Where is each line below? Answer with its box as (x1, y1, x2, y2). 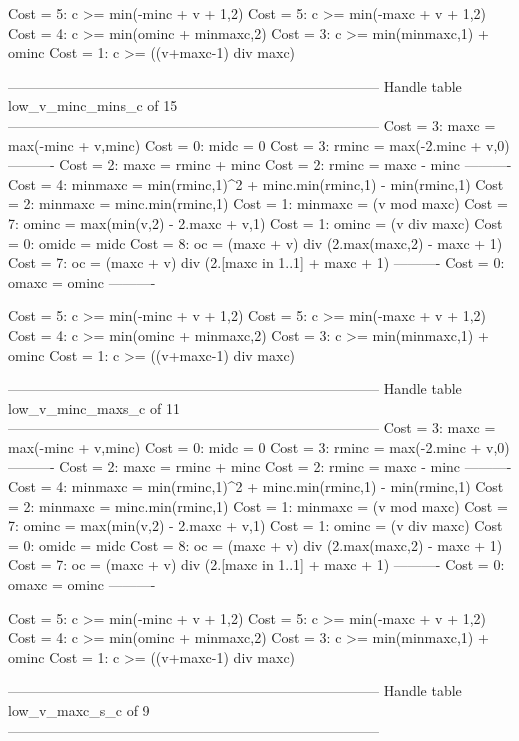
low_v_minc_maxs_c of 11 (8, 397, 180, 418)
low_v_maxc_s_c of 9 (8, 700, 150, 720)
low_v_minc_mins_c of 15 (8, 95, 178, 116)
